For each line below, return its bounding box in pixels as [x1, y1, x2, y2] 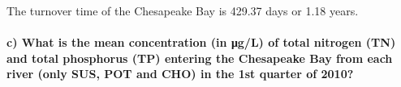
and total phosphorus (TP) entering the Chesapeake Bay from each [6, 49, 393, 66]
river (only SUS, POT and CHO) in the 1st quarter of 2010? [6, 65, 354, 82]
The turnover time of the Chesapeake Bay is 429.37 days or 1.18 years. [6, 2, 359, 19]
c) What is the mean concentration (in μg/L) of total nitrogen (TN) [6, 34, 396, 51]
